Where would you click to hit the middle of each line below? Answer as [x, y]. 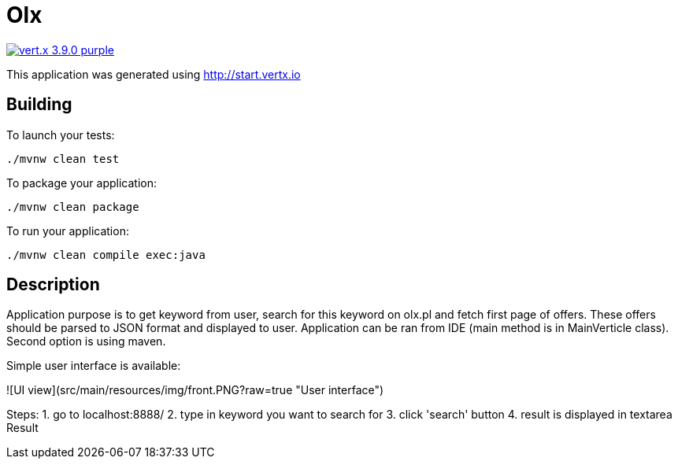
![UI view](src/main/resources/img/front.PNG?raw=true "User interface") [195, 390]
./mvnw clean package [73, 207]
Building [39, 105]
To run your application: [68, 231]
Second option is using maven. [86, 341]
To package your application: [82, 183]
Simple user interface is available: [94, 366]
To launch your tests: [61, 135]
